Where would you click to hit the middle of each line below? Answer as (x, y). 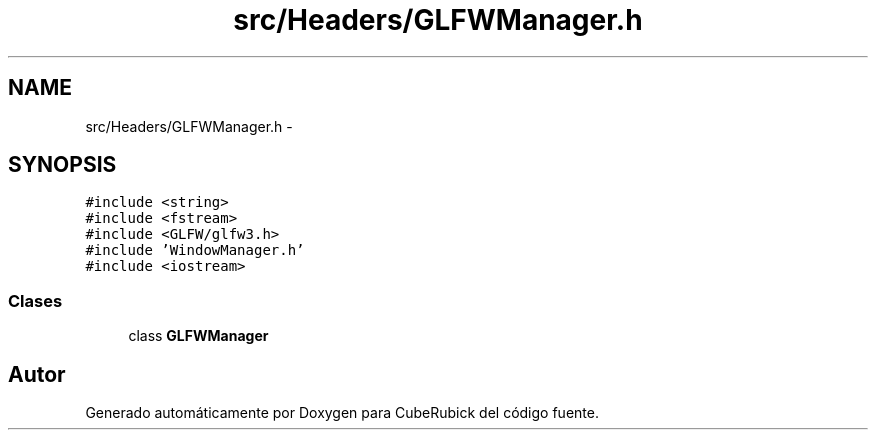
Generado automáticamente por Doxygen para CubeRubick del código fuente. (342, 413)
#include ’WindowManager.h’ (195, 250)
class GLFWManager (198, 336)
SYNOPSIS (62, 165)
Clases (35, 300)
